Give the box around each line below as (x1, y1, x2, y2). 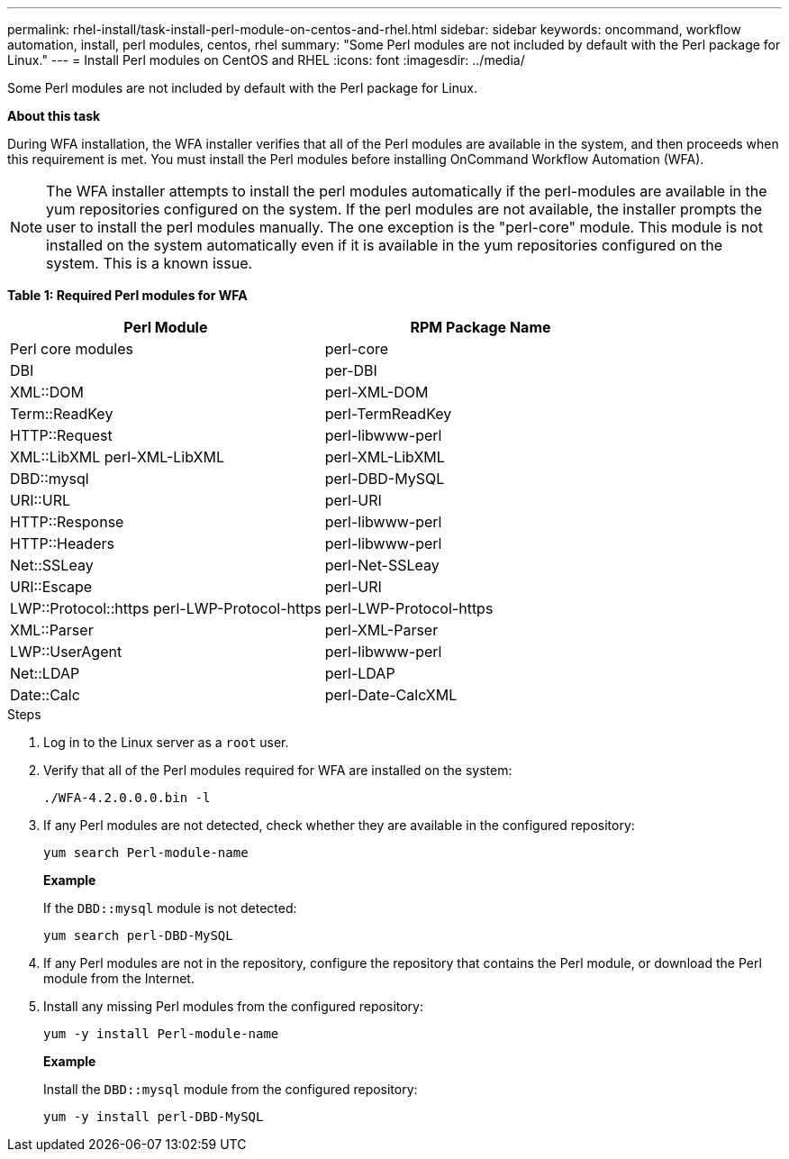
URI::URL (10, 491, 70, 509)
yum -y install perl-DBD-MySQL (43, 1109, 264, 1124)
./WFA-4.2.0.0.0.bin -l (43, 790, 211, 805)
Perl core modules (10, 340, 133, 358)
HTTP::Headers (10, 534, 114, 552)
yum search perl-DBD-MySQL (43, 928, 233, 943)
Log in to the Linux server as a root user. (43, 735, 289, 750)
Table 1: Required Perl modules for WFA (7, 287, 248, 303)
